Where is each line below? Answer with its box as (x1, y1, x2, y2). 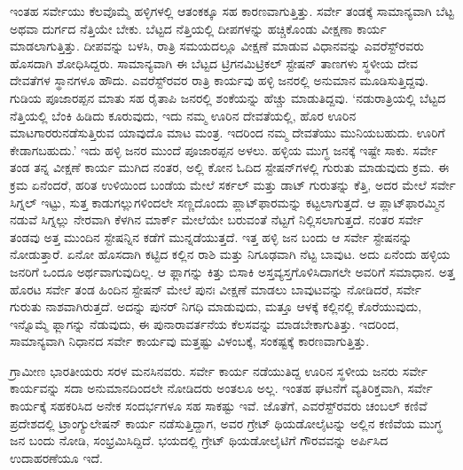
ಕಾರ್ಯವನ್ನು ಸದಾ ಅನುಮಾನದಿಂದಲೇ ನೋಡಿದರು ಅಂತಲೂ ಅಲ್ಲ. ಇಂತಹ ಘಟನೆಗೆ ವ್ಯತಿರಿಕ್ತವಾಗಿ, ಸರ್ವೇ (10, 379, 433, 397)
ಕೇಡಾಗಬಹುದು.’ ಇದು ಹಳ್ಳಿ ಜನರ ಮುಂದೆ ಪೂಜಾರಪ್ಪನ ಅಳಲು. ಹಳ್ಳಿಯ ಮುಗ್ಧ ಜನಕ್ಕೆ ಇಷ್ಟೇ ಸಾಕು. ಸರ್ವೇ (10, 140, 438, 159)
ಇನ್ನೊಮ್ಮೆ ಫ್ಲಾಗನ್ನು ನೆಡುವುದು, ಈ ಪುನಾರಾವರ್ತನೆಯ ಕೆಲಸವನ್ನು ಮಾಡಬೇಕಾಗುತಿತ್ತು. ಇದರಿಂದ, (10, 314, 399, 333)
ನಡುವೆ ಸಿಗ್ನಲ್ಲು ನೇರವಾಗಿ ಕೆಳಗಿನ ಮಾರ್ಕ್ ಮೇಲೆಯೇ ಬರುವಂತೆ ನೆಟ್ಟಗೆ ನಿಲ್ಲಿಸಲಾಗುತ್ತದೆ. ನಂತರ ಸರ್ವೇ (10, 210, 424, 229)
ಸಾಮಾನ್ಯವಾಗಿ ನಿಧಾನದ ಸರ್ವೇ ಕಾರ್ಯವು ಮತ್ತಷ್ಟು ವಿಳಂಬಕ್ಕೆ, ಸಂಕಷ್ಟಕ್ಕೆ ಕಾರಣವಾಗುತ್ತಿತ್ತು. (10, 332, 370, 350)
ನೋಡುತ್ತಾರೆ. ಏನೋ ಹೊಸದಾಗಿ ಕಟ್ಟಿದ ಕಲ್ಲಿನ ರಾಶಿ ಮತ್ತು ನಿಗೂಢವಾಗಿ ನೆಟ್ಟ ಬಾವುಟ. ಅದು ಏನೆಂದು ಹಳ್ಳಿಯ (10, 245, 451, 263)
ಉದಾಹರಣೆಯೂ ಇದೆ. (10, 448, 103, 466)
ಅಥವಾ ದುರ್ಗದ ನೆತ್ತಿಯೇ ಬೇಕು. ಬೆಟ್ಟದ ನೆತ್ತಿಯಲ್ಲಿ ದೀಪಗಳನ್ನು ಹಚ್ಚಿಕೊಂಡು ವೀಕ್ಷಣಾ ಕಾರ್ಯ (10, 19, 387, 37)
